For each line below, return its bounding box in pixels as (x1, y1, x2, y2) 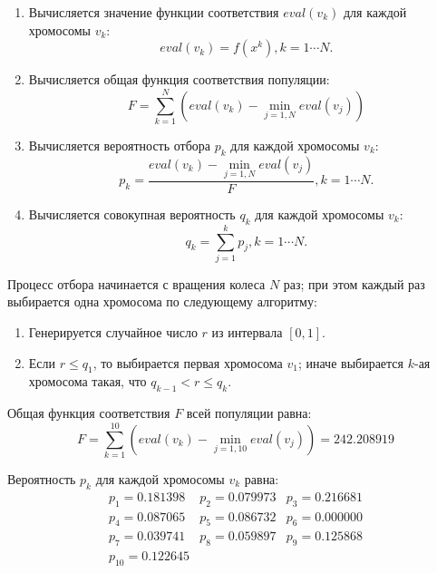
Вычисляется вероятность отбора (28, 135, 211, 154)
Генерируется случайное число (28, 323, 198, 342)
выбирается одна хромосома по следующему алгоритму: (7, 292, 317, 311)
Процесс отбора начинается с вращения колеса (7, 274, 266, 293)
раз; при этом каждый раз (283, 274, 425, 293)
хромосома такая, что (28, 372, 147, 391)
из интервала (211, 323, 283, 342)
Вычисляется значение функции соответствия (28, 3, 279, 21)
